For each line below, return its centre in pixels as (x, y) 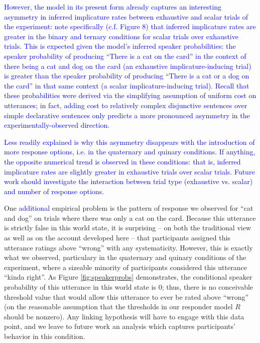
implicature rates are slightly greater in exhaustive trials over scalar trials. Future (129, 171)
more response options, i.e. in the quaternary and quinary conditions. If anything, (130, 152)
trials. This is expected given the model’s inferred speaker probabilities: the (120, 46)
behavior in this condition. (45, 336)
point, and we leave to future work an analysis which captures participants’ (120, 326)
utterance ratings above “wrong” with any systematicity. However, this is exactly (128, 247)
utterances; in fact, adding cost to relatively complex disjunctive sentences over (126, 105)
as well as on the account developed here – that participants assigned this (117, 238)
